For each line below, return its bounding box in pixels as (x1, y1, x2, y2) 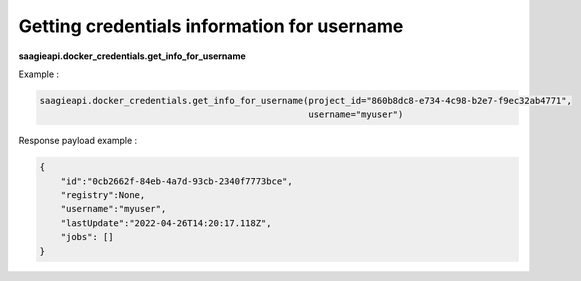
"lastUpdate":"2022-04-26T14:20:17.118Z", (60, 217, 272, 229)
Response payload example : (18, 135, 138, 147)
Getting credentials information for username (18, 15, 404, 37)
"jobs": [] (60, 231, 114, 243)
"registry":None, (60, 190, 146, 201)
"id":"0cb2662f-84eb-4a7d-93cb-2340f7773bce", (60, 175, 294, 187)
